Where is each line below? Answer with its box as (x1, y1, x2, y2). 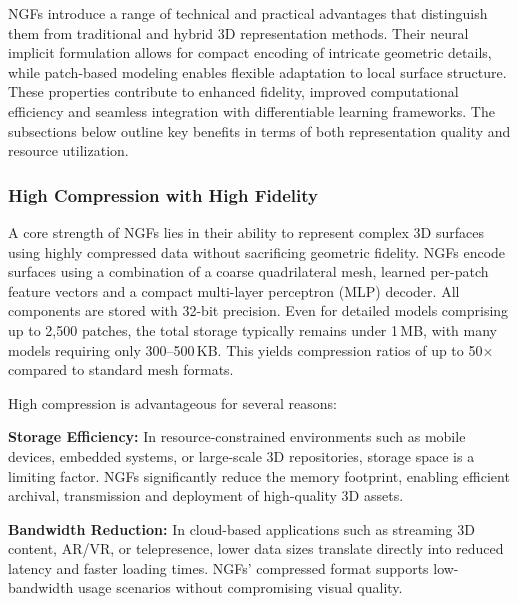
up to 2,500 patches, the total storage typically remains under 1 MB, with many (8, 319, 497, 340)
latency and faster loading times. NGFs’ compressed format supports (8, 557, 429, 578)
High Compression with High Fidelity (8, 182, 318, 207)
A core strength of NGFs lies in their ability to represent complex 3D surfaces (8, 221, 484, 242)
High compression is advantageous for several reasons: (8, 392, 337, 413)
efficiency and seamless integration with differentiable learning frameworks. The (8, 100, 495, 121)
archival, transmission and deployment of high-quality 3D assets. (8, 485, 404, 506)
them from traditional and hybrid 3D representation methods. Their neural (8, 22, 469, 43)
